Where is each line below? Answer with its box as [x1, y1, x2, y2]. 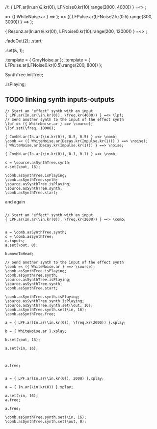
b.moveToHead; [5, 251, 34, 256]
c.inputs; [5, 238, 26, 243]
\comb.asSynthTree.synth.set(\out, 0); [5, 419, 87, 424]
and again [5, 199, 26, 204]
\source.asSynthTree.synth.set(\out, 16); [5, 303, 93, 308]
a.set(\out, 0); [5, 243, 38, 248]
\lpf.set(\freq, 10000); [5, 125, 56, 131]
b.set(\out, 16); [5, 337, 41, 342]
